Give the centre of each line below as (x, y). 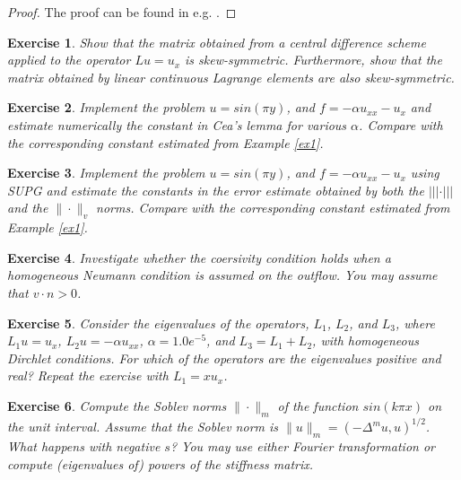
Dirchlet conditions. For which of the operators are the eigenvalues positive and (224, 358)
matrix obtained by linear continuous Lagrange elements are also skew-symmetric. (231, 77)
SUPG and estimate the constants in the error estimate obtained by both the (216, 190)
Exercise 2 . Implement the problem (106, 107)
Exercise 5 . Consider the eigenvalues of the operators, (158, 323)
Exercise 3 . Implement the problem (106, 173)
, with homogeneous (365, 340)
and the (28, 208)
